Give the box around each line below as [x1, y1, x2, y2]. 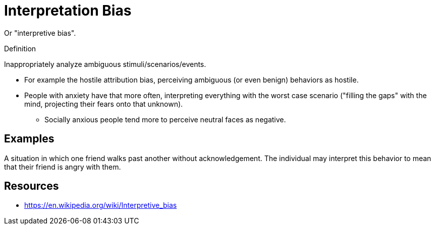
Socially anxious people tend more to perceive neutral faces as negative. [44, 115, 286, 124]
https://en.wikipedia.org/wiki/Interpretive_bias [24, 201, 177, 210]
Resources [4, 180, 59, 193]
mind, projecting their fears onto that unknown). [24, 99, 183, 108]
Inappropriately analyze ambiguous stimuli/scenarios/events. [4, 59, 206, 68]
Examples [4, 132, 55, 145]
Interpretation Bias [4, 2, 132, 19]
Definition [4, 44, 36, 53]
